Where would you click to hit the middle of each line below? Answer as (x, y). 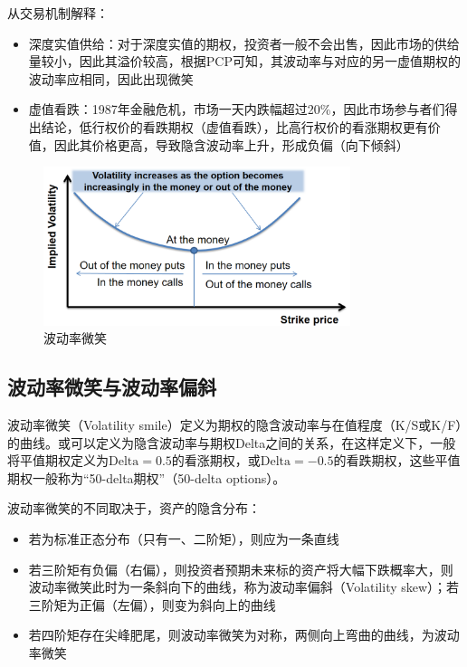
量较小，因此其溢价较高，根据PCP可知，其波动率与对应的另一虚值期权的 (244, 61)
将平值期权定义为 (58, 460)
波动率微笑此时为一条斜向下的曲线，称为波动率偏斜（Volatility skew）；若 (244, 587)
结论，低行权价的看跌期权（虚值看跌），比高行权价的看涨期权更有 (234, 126)
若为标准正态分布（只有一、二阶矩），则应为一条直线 (184, 539)
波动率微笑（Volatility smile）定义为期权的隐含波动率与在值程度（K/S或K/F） (235, 425)
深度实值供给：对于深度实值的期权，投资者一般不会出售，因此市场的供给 (244, 43)
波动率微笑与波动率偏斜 (112, 387)
